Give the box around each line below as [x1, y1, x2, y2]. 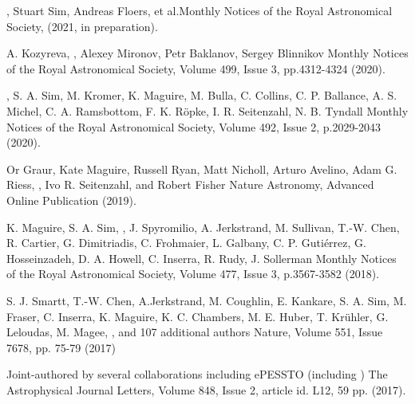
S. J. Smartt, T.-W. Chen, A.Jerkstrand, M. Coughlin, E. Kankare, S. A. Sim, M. [6, 292, 407, 308]
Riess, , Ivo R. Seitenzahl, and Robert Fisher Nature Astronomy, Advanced [6, 176, 374, 193]
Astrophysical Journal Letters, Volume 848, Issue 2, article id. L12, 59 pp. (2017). [6, 381, 406, 398]
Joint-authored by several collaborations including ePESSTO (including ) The [6, 366, 388, 382]
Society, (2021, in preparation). [6, 18, 158, 34]
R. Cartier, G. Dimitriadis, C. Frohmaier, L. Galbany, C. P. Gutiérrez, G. [6, 234, 366, 251]
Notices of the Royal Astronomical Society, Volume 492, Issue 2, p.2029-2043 [6, 118, 381, 135]
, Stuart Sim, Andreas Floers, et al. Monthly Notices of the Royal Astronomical [6, 2, 393, 18]
